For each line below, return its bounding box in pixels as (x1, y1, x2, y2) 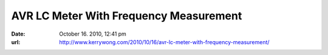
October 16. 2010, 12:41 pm (59, 30, 127, 37)
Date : (11, 30, 26, 37)
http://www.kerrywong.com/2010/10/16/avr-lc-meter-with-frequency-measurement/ (59, 38, 270, 45)
